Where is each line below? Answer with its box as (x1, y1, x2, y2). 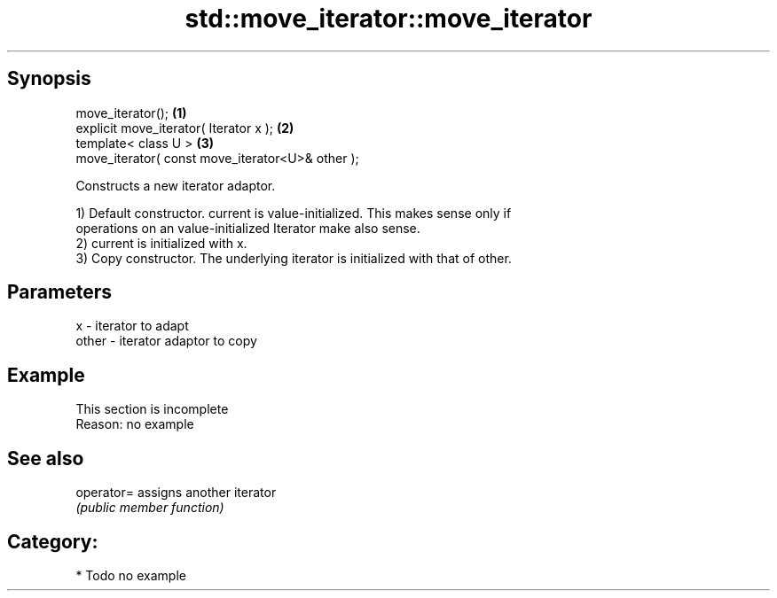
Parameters (7, 281, 112, 304)
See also (7, 447, 84, 470)
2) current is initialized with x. (75, 235, 247, 251)
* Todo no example (75, 567, 186, 583)
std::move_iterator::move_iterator (184, 4, 593, 34)
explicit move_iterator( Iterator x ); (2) (75, 120, 294, 136)
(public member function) (75, 500, 224, 516)
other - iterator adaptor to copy (75, 333, 257, 349)
